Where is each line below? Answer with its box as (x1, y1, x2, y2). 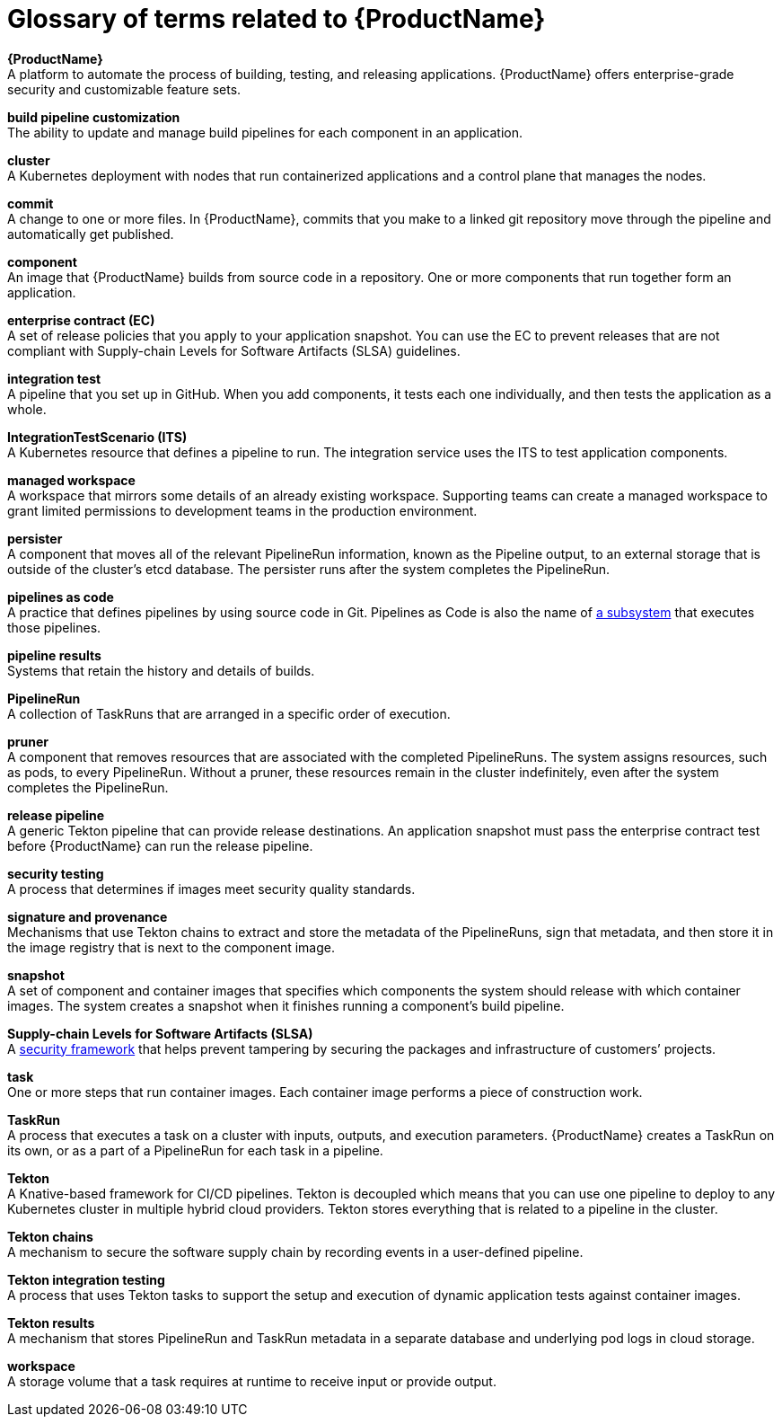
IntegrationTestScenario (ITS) (7, 429, 188, 445)
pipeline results (7, 647, 101, 663)
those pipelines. (7, 619, 101, 635)
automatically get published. (7, 226, 174, 242)
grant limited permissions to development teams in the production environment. (7, 502, 478, 518)
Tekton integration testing (7, 1271, 165, 1287)
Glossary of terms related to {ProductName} (7, 4, 546, 34)
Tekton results (7, 1314, 95, 1331)
